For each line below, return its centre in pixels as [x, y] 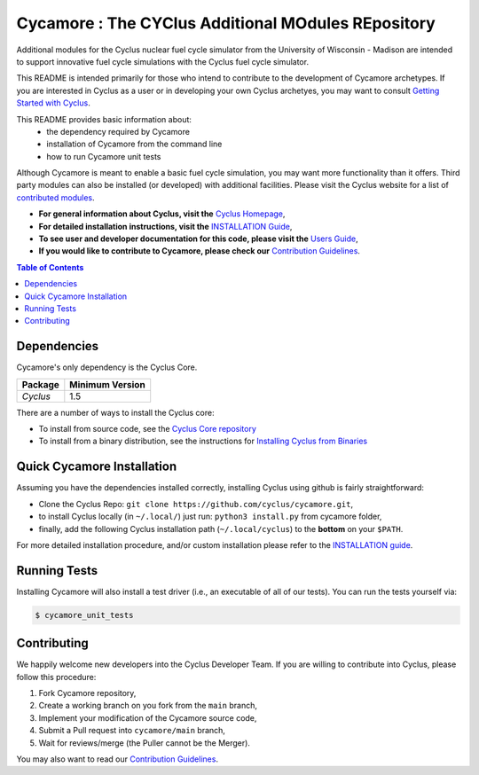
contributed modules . [55, 197]
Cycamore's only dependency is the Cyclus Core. [107, 367]
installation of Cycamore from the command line [134, 144]
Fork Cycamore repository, [87, 693]
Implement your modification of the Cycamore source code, [148, 717]
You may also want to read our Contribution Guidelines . [118, 759]
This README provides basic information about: [104, 119]
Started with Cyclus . [53, 103]
